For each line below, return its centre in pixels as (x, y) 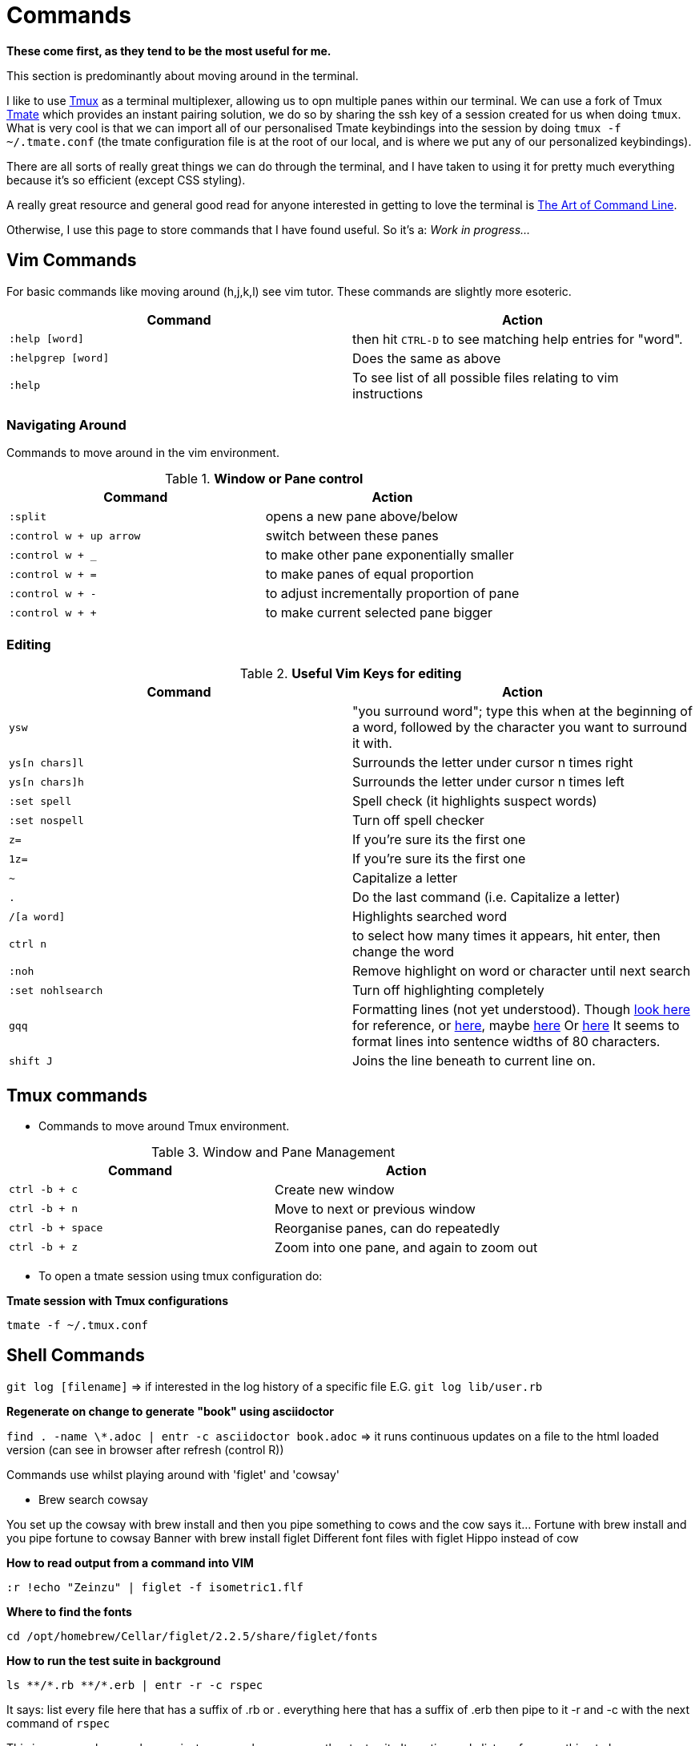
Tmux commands (77, 1095)
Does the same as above (427, 358)
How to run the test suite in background (114, 1660)
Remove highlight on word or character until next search (522, 971)
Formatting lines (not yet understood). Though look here (521, 1010)
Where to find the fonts (69, 1611)
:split (28, 516)
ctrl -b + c (44, 1190)
